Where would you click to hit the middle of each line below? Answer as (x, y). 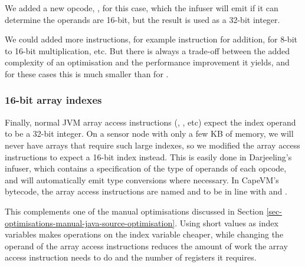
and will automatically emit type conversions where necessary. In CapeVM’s (142, 179)
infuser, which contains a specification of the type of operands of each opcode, (146, 168)
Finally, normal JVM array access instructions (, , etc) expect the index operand (150, 122)
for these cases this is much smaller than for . (87, 73)
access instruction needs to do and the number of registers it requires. (131, 257)
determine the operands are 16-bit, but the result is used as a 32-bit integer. (142, 19)
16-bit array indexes (53, 100)
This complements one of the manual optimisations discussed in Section (134, 211)
